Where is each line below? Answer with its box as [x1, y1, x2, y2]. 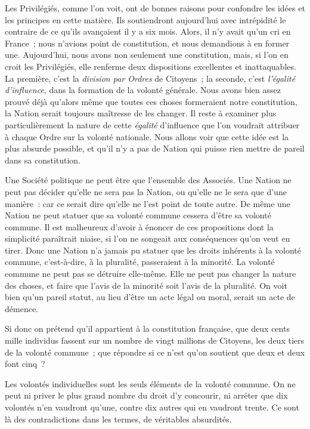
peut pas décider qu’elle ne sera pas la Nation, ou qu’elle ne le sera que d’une [5, 185, 287, 197]
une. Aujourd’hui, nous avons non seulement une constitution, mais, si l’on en [5, 48, 289, 61]
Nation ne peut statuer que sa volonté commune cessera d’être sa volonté [5, 209, 271, 221]
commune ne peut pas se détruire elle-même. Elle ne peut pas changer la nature [5, 267, 296, 280]
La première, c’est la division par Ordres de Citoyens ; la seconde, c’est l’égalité [5, 72, 296, 84]
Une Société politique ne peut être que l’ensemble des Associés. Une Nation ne [5, 174, 292, 186]
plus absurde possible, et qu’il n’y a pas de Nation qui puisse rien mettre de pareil [5, 142, 305, 155]
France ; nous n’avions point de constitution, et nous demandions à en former [5, 36, 290, 49]
